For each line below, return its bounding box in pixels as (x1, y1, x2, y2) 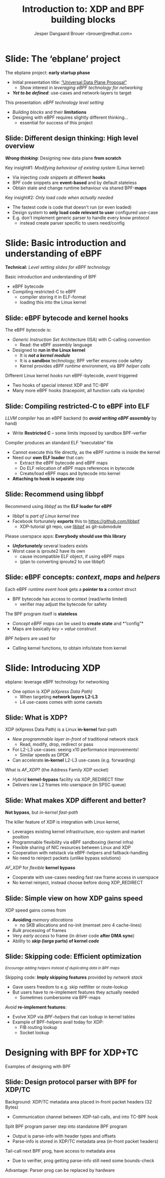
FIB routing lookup (19, 1024, 57, 1030)
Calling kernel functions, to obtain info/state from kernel (12, 645, 127, 651)
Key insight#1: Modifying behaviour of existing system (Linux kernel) (5, 165, 145, 170)
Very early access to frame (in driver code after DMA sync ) (12, 933, 135, 939)
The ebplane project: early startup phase (5, 70, 90, 76)
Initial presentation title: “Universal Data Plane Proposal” (12, 79, 127, 85)
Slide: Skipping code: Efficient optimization (5, 952, 142, 961)
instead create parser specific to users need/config (19, 220, 125, 226)
